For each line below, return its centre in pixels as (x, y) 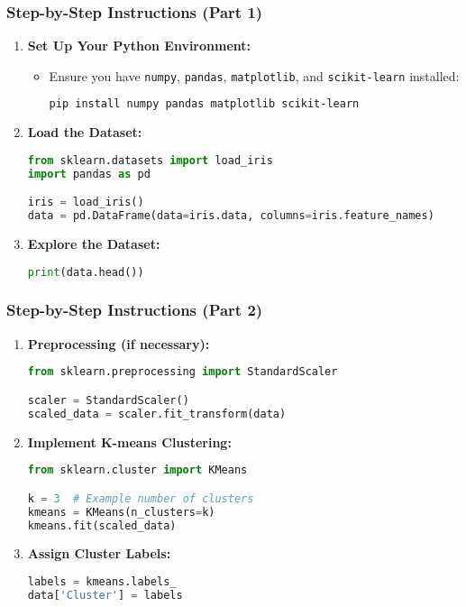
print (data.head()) (86, 272)
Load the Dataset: (85, 132)
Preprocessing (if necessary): (119, 343)
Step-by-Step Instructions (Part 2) (135, 310)
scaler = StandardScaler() (108, 400)
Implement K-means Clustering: (129, 441)
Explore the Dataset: (94, 244)
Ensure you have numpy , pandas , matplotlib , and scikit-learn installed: (254, 75)
